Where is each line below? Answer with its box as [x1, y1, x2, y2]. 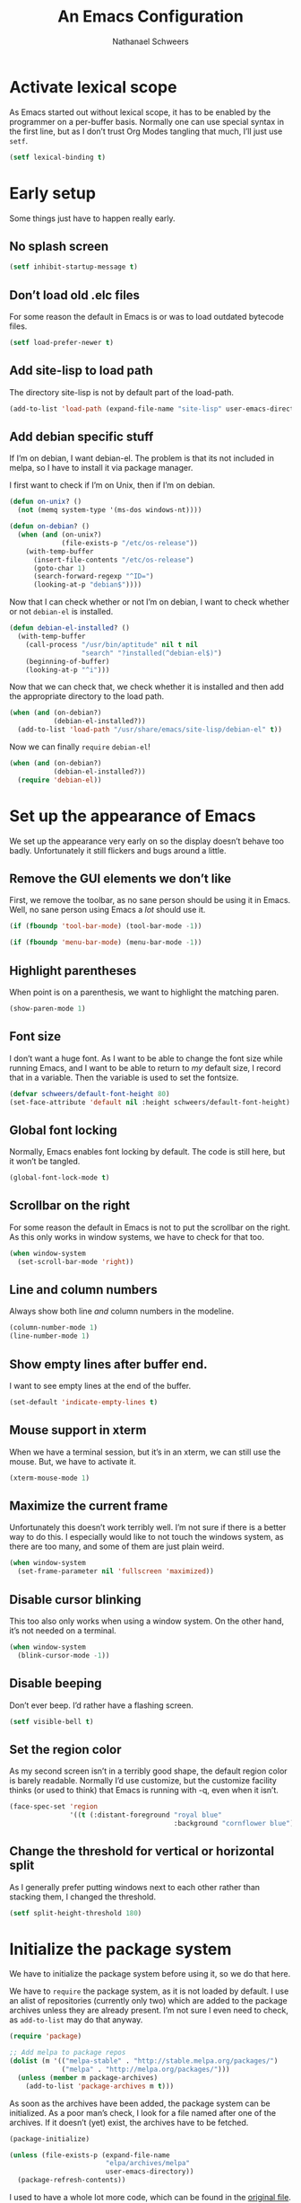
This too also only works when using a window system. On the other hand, [9, 1615, 285, 1626]
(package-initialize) [9, 2134, 90, 2144]
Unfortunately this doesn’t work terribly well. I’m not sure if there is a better [9, 1522, 287, 1533]
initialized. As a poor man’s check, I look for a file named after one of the [9, 2107, 276, 2118]
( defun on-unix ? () [9, 497, 82, 507]
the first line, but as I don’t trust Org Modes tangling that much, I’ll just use [9, 126, 283, 137]
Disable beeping [9, 1676, 102, 1691]
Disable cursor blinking [9, 1592, 142, 1607]
